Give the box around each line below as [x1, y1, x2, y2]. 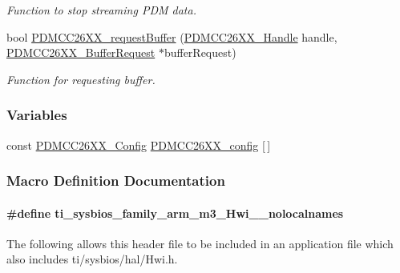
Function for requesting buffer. [6, 70, 156, 87]
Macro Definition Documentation [6, 171, 225, 191]
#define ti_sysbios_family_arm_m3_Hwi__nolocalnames [6, 204, 344, 221]
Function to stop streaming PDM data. [6, 2, 196, 18]
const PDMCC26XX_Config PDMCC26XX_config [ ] [6, 136, 271, 153]
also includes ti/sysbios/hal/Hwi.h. [6, 251, 178, 267]
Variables [6, 105, 67, 125]
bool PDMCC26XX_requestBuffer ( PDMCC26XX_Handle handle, [6, 28, 337, 45]
